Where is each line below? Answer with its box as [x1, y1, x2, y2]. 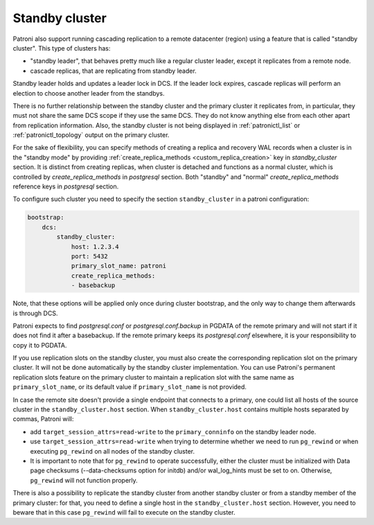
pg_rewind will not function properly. [30, 476, 138, 484]
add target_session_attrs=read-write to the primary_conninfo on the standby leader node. [30, 427, 317, 436]
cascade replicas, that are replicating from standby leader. [30, 66, 197, 75]
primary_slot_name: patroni [71, 262, 166, 270]
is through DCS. [12, 309, 58, 317]
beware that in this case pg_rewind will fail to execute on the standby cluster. [12, 508, 235, 516]
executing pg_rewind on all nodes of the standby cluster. [30, 447, 195, 455]
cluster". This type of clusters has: [12, 44, 111, 52]
